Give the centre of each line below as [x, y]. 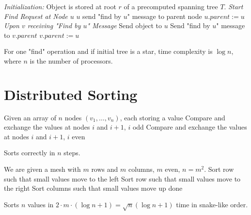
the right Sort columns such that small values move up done [93, 188]
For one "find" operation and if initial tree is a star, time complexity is [108, 51]
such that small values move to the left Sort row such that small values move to [122, 178]
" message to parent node [165, 16]
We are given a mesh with [42, 169]
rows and [105, 169]
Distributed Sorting [71, 94]
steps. [72, 153]
